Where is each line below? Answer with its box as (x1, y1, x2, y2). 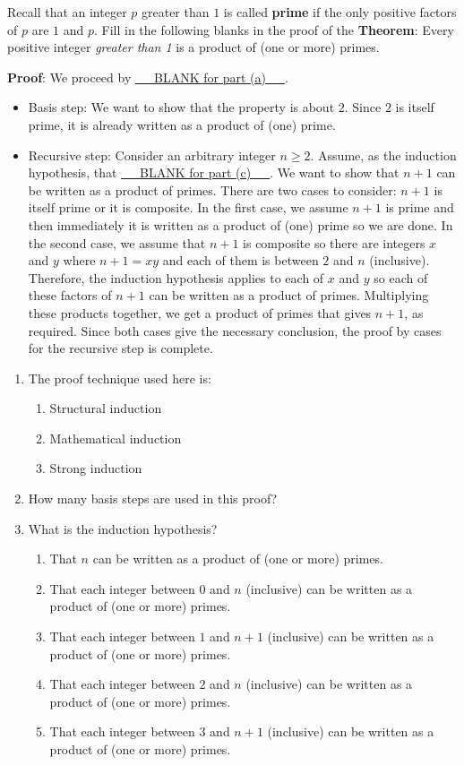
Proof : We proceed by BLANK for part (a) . (7, 67, 288, 86)
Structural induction (49, 399, 162, 417)
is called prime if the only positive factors (223, 3, 457, 21)
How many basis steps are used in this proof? (28, 489, 278, 508)
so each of (374, 268, 428, 287)
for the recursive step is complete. (28, 339, 213, 357)
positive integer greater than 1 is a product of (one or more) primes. (7, 38, 380, 56)
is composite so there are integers (243, 233, 425, 252)
